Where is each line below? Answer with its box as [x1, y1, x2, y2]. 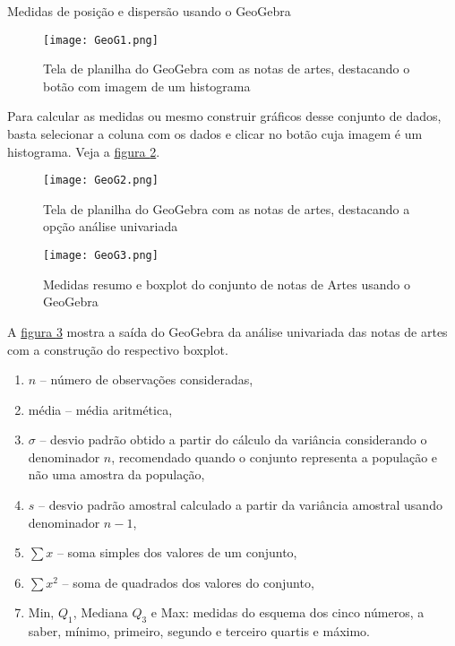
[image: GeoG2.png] [43, 174, 159, 187]
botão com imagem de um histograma [43, 76, 251, 95]
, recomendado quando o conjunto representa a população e [111, 447, 438, 466]
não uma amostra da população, [28, 465, 205, 484]
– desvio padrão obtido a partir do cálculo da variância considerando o [39, 430, 427, 449]
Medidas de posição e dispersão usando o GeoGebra [7, 2, 291, 20]
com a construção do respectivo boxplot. [7, 340, 228, 358]
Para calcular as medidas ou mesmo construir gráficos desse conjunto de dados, [7, 107, 442, 125]
